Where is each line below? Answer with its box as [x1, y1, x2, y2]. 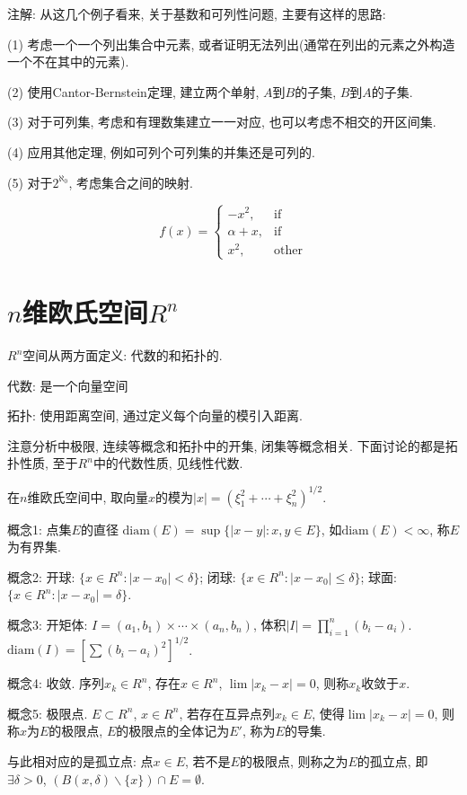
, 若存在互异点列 [179, 703, 275, 722]
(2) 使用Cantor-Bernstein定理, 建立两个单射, [7, 82, 260, 101]
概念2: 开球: [7, 567, 75, 586]
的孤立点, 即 [357, 751, 428, 770]
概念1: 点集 [7, 519, 72, 538]
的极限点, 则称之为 [239, 751, 348, 770]
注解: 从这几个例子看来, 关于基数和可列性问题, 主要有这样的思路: [7, 4, 386, 22]
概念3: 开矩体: [7, 614, 88, 633]
